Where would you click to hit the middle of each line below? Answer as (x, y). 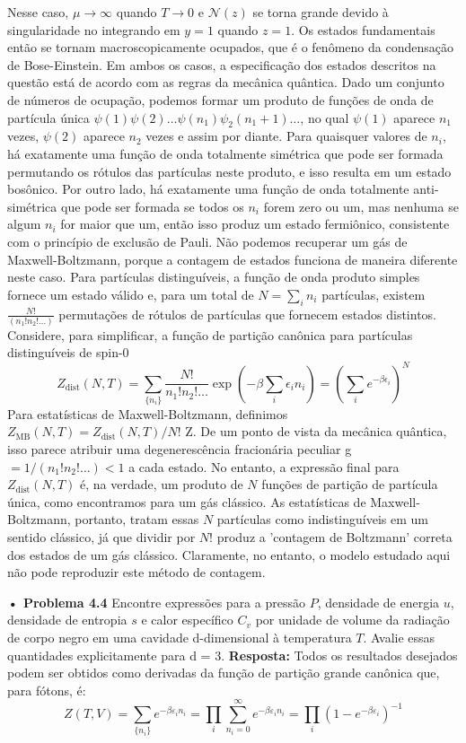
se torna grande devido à (321, 12)
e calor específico (187, 620)
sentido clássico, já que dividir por (101, 536)
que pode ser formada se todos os (152, 206)
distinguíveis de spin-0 (68, 352)
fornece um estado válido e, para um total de (131, 294)
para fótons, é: (47, 690)
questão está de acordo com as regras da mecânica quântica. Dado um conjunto (226, 82)
